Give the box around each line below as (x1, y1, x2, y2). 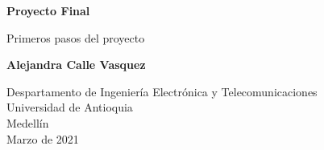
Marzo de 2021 (6, 130, 79, 147)
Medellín (6, 114, 49, 131)
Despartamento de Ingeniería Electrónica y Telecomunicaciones (6, 83, 318, 99)
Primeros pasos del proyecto (6, 29, 145, 46)
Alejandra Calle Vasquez (6, 56, 146, 73)
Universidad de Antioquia (6, 99, 133, 116)
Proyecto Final (6, 2, 90, 18)
